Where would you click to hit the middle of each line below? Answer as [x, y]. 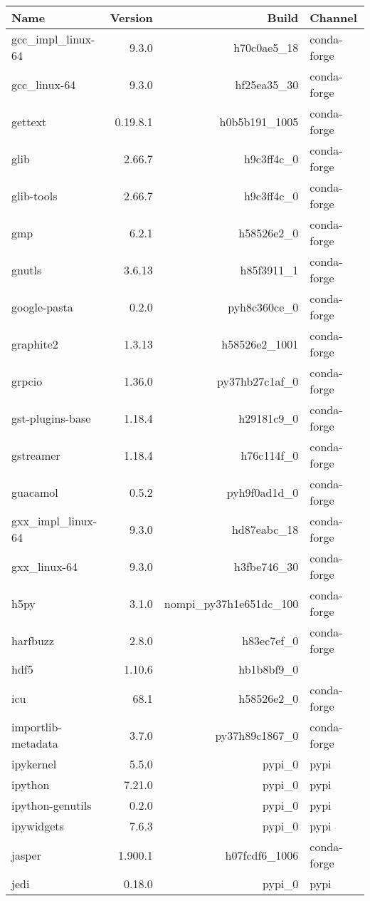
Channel [333, 17]
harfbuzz [33, 640]
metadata [35, 743]
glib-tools [35, 195]
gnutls [27, 269]
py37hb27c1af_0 [258, 381]
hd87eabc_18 [265, 529]
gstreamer [36, 455]
